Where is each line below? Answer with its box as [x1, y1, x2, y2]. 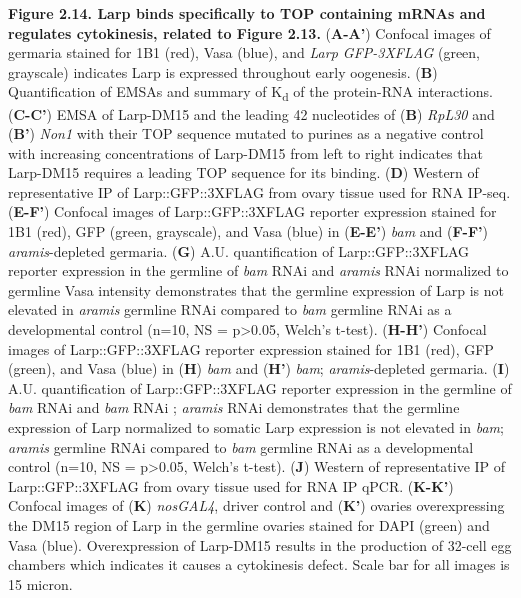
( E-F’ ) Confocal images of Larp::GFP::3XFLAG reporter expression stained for [8, 201, 497, 222]
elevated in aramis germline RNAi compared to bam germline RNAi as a [8, 299, 452, 320]
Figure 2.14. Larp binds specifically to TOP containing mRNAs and [8, 3, 486, 23]
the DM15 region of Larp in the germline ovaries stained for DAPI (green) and [8, 514, 490, 535]
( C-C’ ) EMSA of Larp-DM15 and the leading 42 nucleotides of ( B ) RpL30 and [8, 103, 495, 124]
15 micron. [8, 573, 73, 594]
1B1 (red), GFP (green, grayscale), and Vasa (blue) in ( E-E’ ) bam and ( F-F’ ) [8, 221, 488, 242]
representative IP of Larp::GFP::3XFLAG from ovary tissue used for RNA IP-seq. [8, 181, 511, 202]
